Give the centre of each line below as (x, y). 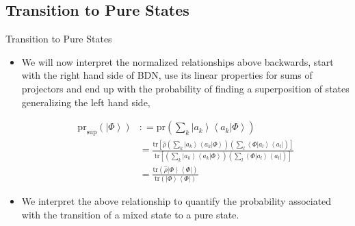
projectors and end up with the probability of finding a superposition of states (185, 88)
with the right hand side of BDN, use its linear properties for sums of (167, 75)
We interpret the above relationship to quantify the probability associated (176, 201)
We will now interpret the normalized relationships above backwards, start (177, 61)
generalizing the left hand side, (86, 102)
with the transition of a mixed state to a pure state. (130, 214)
